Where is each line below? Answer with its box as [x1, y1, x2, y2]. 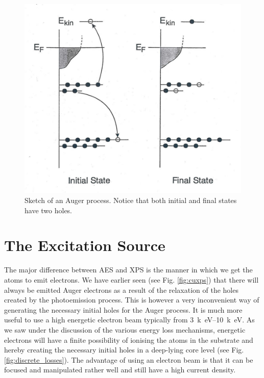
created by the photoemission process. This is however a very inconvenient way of [4, 294, 259, 305]
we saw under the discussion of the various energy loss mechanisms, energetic [4, 324, 246, 335]
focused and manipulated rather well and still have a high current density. [4, 364, 236, 375]
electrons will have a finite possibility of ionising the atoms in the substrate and [4, 334, 253, 345]
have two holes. [25, 205, 73, 215]
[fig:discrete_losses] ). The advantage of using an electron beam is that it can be [4, 354, 253, 365]
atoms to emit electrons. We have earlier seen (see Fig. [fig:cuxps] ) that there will [4, 274, 259, 285]
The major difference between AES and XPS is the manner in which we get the [4, 264, 253, 275]
